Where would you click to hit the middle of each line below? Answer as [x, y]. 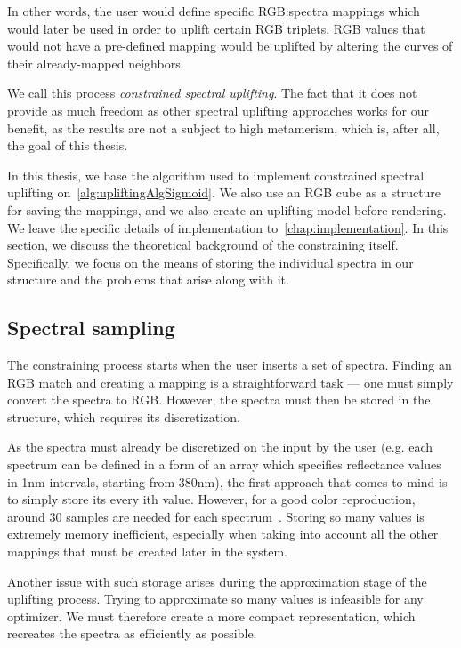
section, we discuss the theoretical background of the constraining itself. [203, 245]
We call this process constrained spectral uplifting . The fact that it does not [212, 93]
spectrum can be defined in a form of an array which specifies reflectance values [224, 464]
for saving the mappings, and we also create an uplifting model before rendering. [227, 209]
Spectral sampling [91, 328]
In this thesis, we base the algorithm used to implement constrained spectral [216, 175]
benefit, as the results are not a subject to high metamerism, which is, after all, [223, 128]
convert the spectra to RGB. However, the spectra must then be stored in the [219, 400]
